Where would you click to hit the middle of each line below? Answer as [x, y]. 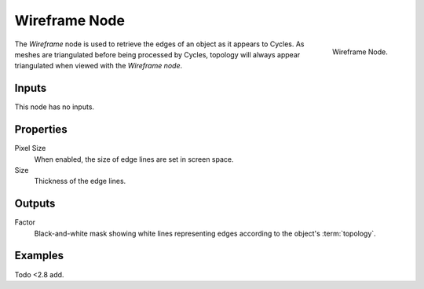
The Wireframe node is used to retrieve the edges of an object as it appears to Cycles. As [159, 44]
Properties [41, 130]
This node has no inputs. [54, 107]
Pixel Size [30, 148]
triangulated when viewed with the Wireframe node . [99, 66]
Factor [25, 222]
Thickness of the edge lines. [80, 181]
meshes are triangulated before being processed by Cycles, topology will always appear [157, 54]
